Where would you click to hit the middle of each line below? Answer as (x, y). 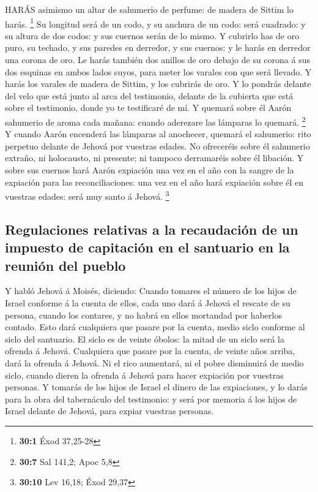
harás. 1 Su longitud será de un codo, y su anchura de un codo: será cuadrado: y (155, 23)
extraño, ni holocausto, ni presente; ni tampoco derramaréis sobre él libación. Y (154, 158)
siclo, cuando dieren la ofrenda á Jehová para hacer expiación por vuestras (144, 375)
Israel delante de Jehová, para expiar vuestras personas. (109, 411)
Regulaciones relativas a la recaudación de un (152, 229)
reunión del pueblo (65, 265)
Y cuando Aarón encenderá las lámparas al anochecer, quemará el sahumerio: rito (158, 134)
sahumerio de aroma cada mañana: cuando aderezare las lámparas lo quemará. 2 (155, 121)
